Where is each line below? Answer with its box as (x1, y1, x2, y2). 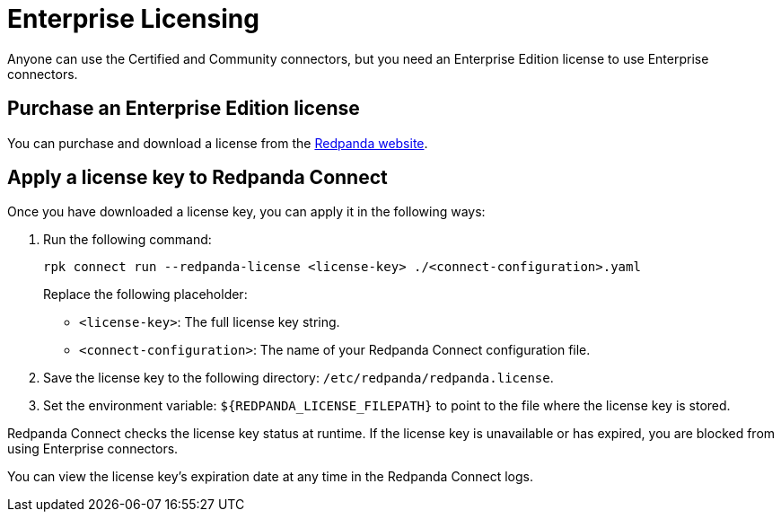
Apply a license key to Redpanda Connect (7, 166, 388, 189)
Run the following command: (43, 232, 212, 248)
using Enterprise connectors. (7, 441, 179, 457)
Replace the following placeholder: (43, 286, 248, 303)
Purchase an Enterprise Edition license (7, 97, 360, 120)
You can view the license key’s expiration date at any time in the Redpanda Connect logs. (7, 469, 534, 485)
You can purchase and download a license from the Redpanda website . (7, 135, 428, 151)
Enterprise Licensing (7, 4, 259, 34)
